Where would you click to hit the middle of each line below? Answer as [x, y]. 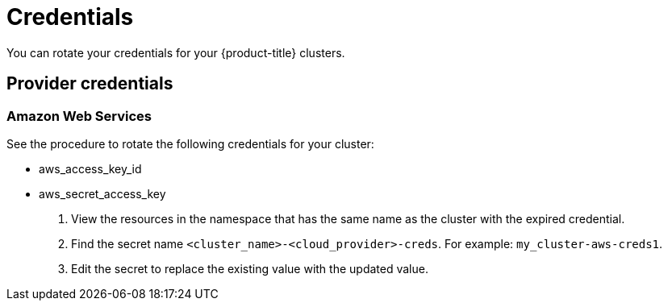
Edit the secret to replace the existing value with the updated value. [250, 268]
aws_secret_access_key [102, 193]
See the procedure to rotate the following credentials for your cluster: [190, 143]
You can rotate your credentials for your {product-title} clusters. [176, 52]
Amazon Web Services [79, 116]
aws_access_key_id [90, 168]
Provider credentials [90, 84]
